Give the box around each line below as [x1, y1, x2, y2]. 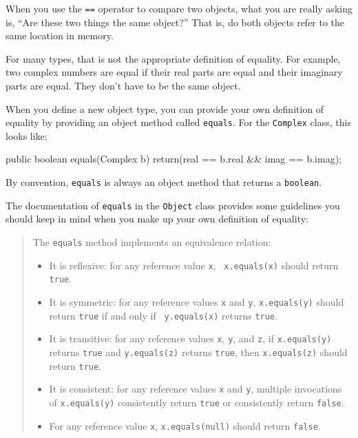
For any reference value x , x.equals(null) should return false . [49, 418, 321, 432]
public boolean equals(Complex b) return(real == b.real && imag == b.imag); [6, 152, 341, 166]
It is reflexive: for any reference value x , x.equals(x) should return [49, 258, 339, 272]
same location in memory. [6, 28, 114, 43]
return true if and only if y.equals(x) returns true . [49, 308, 277, 322]
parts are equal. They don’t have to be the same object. [6, 79, 241, 93]
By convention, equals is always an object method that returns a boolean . [6, 175, 322, 189]
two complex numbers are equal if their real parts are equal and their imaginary [6, 65, 343, 79]
